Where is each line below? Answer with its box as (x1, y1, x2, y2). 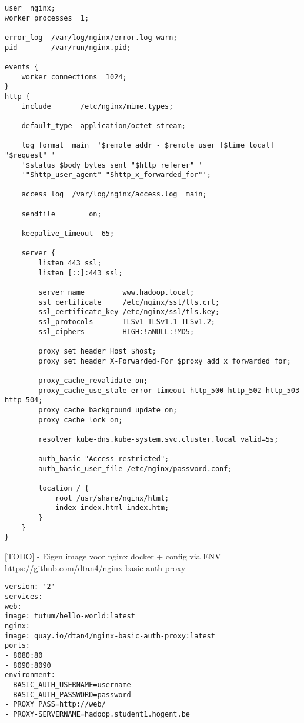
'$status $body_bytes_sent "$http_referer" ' (21, 161, 203, 169)
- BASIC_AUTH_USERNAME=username (5, 680, 131, 689)
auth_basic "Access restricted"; (38, 455, 169, 464)
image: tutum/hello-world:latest (5, 612, 135, 621)
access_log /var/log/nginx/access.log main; (21, 190, 207, 199)
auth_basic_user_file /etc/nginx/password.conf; (38, 464, 232, 473)
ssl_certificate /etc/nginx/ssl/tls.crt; (38, 298, 220, 306)
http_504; (5, 396, 43, 405)
